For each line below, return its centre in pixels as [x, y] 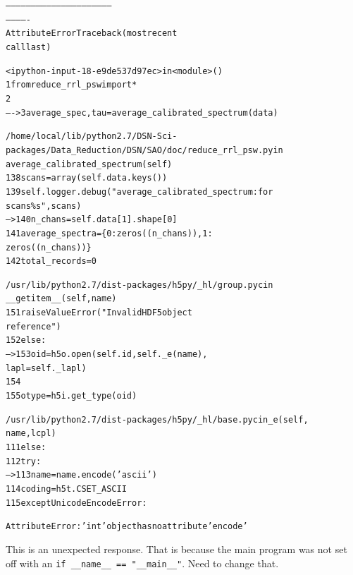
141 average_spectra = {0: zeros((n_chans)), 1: [109, 233]
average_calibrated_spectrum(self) [89, 164]
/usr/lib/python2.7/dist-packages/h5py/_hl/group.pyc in [140, 285]
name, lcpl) [31, 434]
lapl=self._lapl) [46, 368]
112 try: [24, 461]
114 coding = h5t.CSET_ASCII [66, 489]
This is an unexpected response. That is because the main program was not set [176, 549]
